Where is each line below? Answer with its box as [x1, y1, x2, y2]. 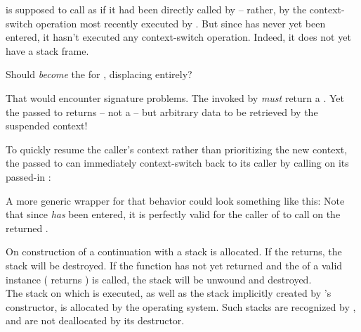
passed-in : [6, 169, 51, 184]
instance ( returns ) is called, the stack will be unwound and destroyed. [6, 272, 312, 286]
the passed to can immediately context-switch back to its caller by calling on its [6, 155, 349, 170]
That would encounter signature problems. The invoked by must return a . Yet [6, 90, 344, 105]
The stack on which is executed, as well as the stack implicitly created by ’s [6, 286, 332, 300]
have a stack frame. [6, 43, 89, 58]
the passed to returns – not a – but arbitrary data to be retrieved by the [6, 104, 318, 119]
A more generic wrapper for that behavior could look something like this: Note [6, 193, 345, 207]
